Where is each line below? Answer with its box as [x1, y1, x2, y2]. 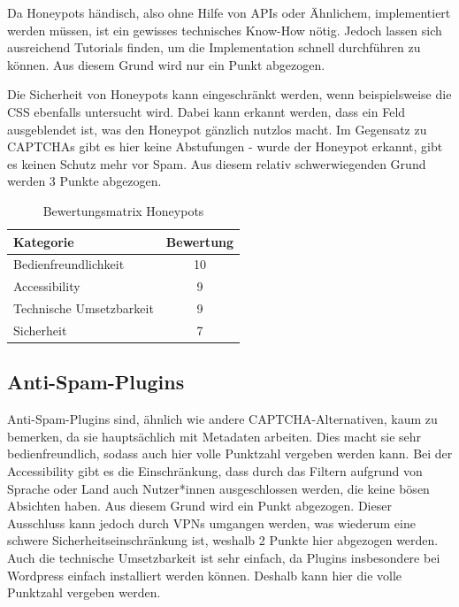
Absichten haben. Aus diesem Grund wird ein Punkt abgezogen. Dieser [7, 496, 392, 515]
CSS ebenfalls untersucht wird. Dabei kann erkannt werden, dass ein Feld [7, 102, 406, 120]
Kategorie [13, 232, 74, 250]
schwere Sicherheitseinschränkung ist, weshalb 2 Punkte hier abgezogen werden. [7, 531, 439, 549]
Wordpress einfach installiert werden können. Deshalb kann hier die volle [7, 565, 402, 584]
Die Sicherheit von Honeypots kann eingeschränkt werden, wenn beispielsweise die [7, 85, 452, 104]
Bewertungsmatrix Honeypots [42, 201, 204, 219]
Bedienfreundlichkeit [13, 255, 125, 273]
